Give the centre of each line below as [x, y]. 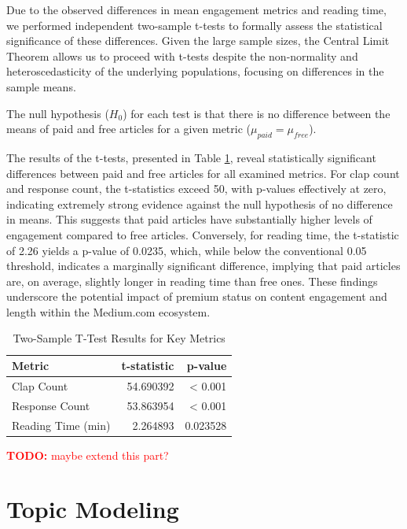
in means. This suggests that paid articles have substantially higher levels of [189, 219]
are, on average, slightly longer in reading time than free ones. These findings [192, 281]
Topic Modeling [93, 509]
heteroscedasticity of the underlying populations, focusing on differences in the [195, 71]
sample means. [41, 86]
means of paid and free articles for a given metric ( [129, 129]
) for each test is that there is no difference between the [257, 113]
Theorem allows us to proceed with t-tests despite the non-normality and [182, 55]
